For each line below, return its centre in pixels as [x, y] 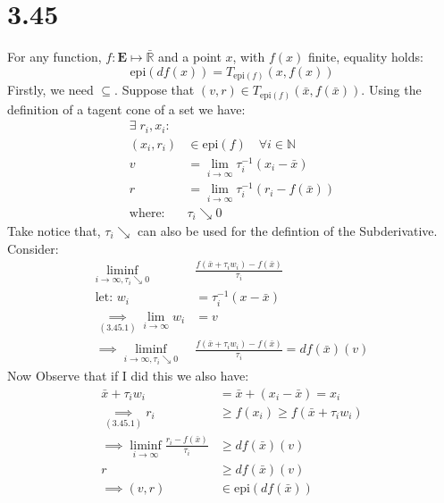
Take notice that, [54, 231]
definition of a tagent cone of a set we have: [126, 109]
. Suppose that [155, 90]
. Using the [391, 90]
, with [249, 57]
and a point [190, 57]
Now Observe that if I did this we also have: [128, 376]
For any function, [54, 57]
